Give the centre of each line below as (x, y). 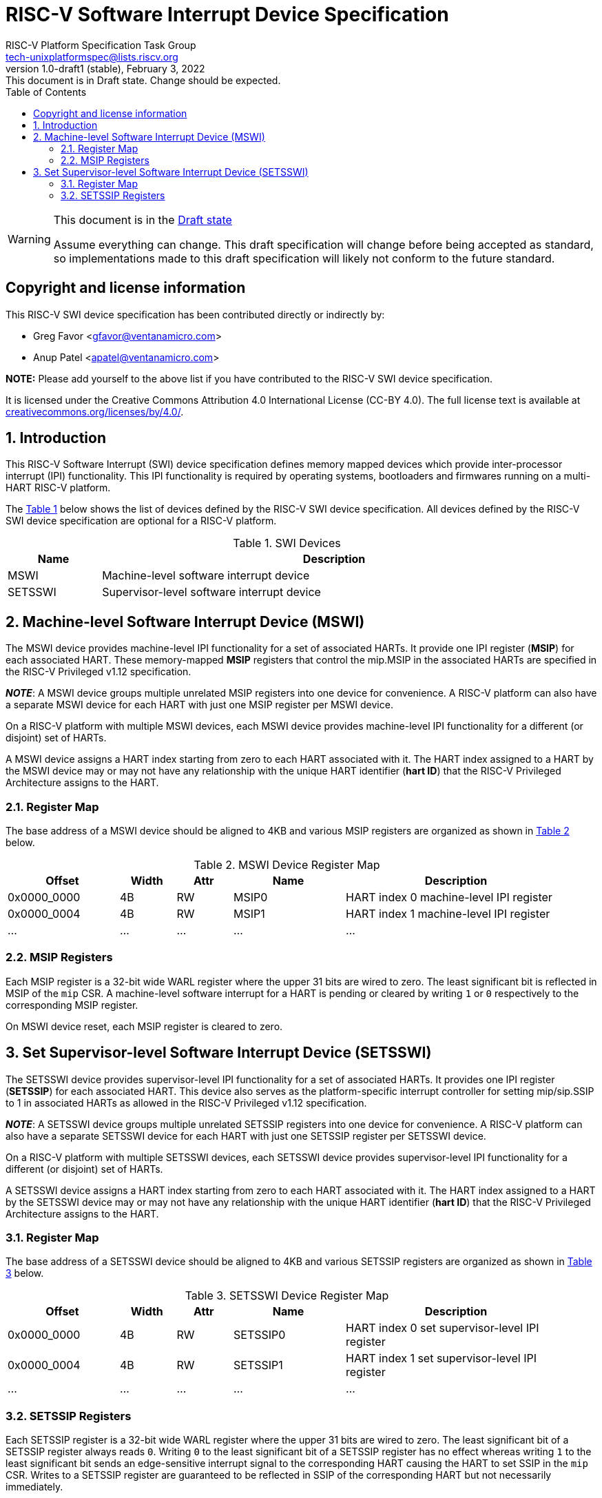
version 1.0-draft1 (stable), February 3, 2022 (105, 68)
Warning (29, 239)
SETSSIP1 (258, 1365)
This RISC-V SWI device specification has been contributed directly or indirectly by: (195, 314)
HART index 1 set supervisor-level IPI (441, 1358)
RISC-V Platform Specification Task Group (101, 45)
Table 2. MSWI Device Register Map (287, 865)
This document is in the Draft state (143, 219)
